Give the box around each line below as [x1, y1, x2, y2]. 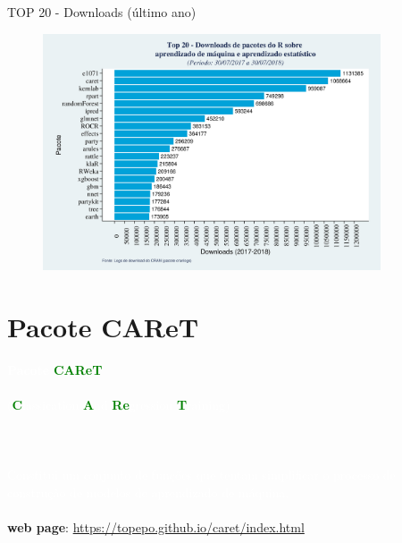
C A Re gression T [12, 395, 188, 414]
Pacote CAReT [7, 308, 199, 344]
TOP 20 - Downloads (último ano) [7, 3, 197, 21]
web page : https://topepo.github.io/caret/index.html [7, 518, 305, 537]
